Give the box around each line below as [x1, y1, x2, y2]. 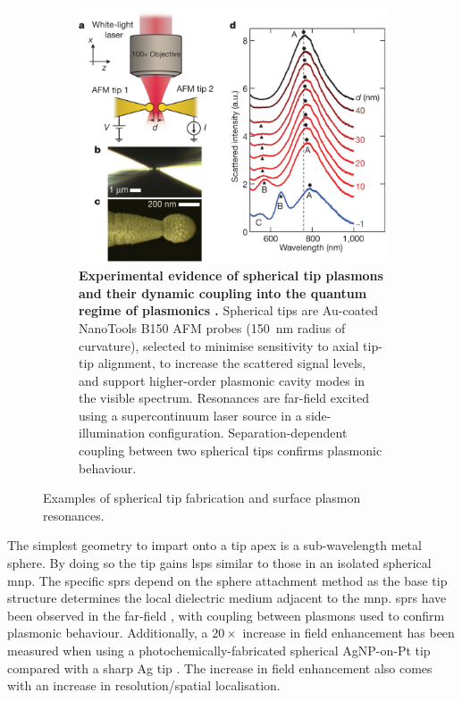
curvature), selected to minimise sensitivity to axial [79, 336, 359, 355]
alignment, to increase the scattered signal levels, [97, 354, 366, 372]
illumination [79, 423, 145, 442]
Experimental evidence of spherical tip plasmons [79, 266, 383, 285]
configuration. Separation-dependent [148, 423, 348, 442]
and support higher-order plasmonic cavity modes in [79, 371, 365, 389]
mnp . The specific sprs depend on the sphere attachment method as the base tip [7, 571, 448, 589]
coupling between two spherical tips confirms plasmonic [79, 441, 382, 460]
